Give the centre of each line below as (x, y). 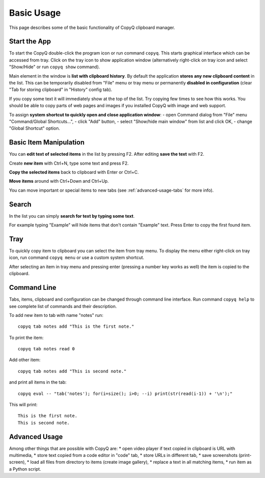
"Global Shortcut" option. (35, 128)
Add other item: (25, 360)
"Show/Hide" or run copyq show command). (54, 67)
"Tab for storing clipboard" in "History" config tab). (61, 90)
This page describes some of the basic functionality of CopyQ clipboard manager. (92, 28)
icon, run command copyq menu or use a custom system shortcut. (77, 257)
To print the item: (26, 337)
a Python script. (25, 469)
